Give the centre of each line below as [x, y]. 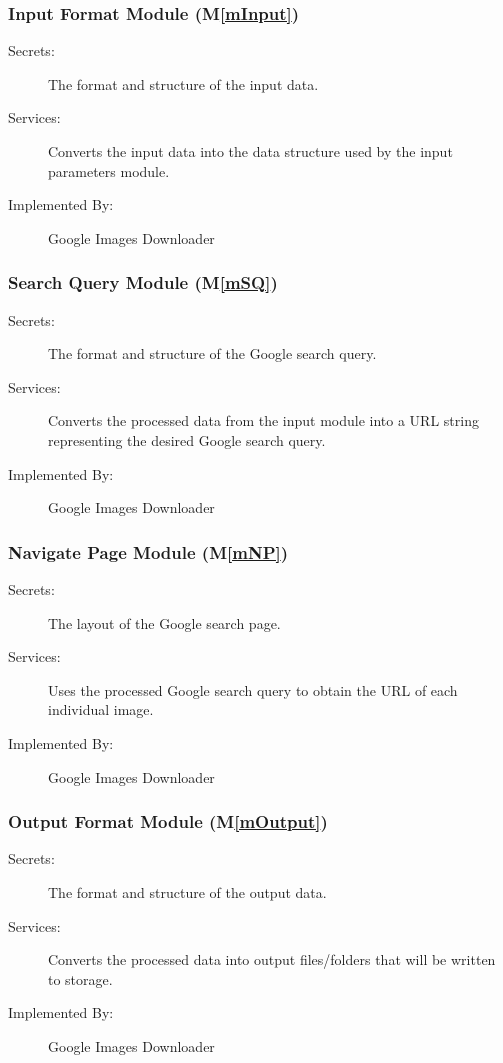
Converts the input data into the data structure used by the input [250, 151]
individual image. [101, 709]
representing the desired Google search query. [187, 439]
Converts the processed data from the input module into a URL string [263, 420]
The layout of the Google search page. [164, 622]
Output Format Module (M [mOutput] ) [168, 821]
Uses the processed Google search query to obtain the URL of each [253, 689]
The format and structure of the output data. [187, 891]
